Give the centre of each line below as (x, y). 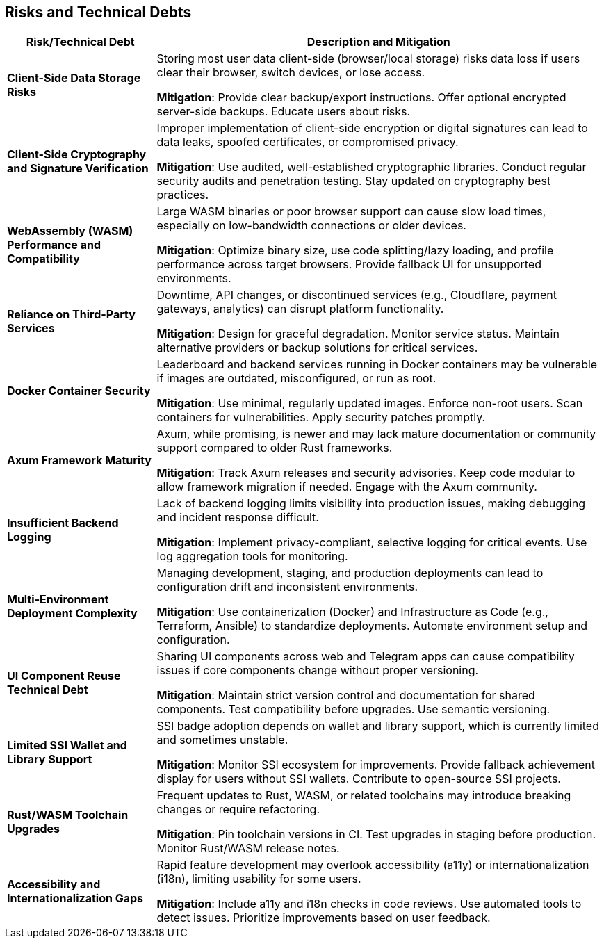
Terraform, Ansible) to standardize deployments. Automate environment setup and (372, 626)
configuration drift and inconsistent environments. (287, 587)
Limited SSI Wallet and (67, 746)
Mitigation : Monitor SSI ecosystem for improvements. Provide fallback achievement (376, 765)
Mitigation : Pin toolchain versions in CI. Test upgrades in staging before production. (376, 835)
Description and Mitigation (378, 42)
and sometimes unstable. (222, 740)
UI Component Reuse (64, 676)
